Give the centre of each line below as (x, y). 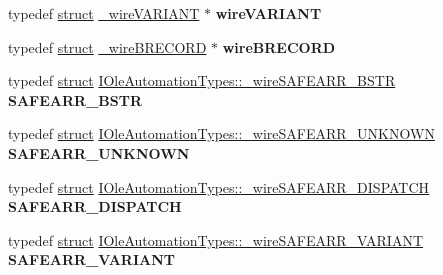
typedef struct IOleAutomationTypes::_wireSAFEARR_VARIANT (216, 239)
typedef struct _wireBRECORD (107, 46)
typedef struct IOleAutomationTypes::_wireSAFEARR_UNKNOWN (221, 133)
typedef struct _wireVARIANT (104, 13)
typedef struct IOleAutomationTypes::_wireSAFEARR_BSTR (202, 80)
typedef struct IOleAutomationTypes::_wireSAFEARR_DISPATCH (219, 186)
